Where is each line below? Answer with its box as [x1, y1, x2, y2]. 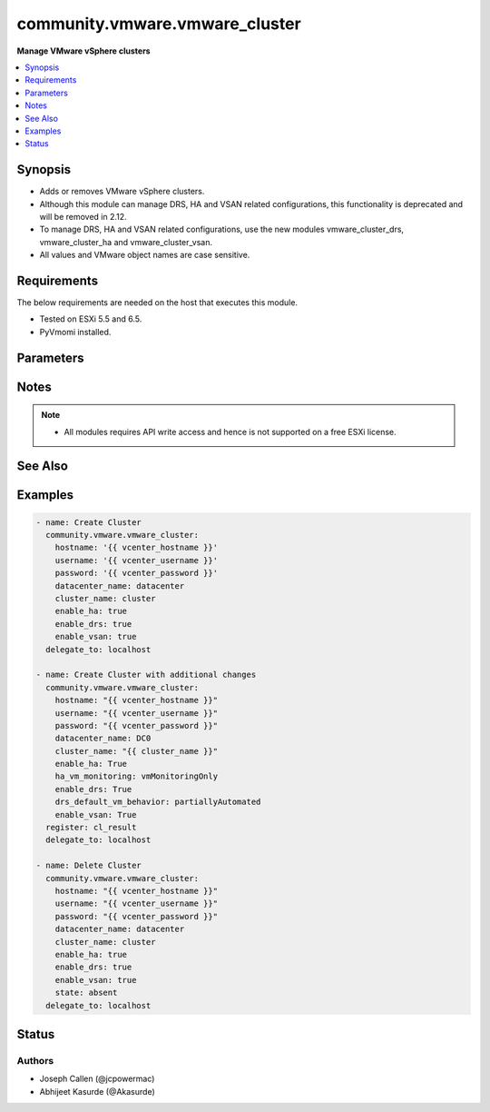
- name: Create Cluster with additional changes [35, 670, 257, 680]
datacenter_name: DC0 [54, 733, 152, 744]
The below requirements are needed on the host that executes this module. [16, 297, 299, 308]
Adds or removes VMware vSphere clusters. [39, 186, 205, 197]
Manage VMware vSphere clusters [16, 45, 151, 56]
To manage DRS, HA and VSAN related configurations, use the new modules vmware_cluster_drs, [39, 223, 404, 235]
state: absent [54, 988, 118, 998]
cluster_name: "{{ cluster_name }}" [54, 746, 218, 756]
